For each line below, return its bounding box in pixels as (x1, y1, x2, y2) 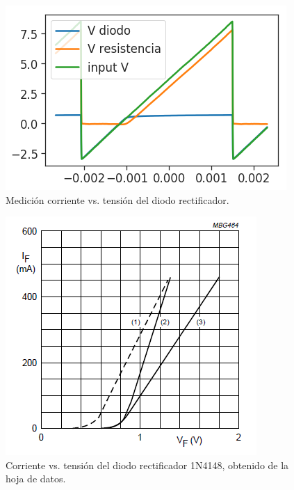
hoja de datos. (6, 471, 66, 486)
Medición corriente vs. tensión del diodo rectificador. (6, 192, 229, 207)
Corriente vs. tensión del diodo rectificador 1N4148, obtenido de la (6, 457, 289, 472)
